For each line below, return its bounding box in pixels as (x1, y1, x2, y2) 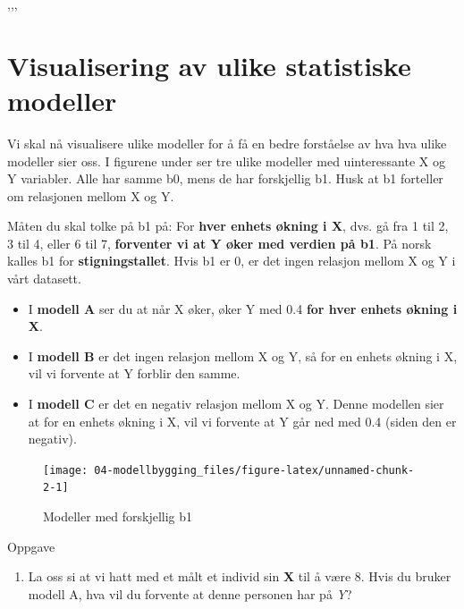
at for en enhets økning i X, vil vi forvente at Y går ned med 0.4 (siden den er (28, 411, 457, 430)
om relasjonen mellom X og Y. (7, 186, 174, 205)
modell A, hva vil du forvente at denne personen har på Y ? (28, 584, 352, 603)
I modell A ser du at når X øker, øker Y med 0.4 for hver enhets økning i (28, 299, 458, 317)
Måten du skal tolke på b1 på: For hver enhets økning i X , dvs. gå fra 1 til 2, (7, 216, 449, 235)
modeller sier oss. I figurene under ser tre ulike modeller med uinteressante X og (7, 151, 445, 170)
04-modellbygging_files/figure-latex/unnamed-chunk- (94, 463, 415, 477)
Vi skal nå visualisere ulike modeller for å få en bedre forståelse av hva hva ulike (7, 133, 447, 152)
